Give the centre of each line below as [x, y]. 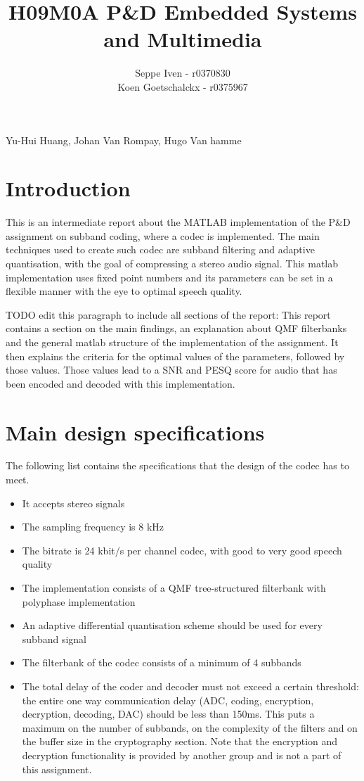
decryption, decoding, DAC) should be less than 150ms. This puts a [168, 714]
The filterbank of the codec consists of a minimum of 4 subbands [162, 662]
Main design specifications [135, 432]
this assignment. [57, 769]
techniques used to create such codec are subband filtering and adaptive [160, 249]
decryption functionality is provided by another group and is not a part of [182, 755]
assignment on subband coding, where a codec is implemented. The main [163, 235]
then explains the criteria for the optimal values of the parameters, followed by [175, 356]
